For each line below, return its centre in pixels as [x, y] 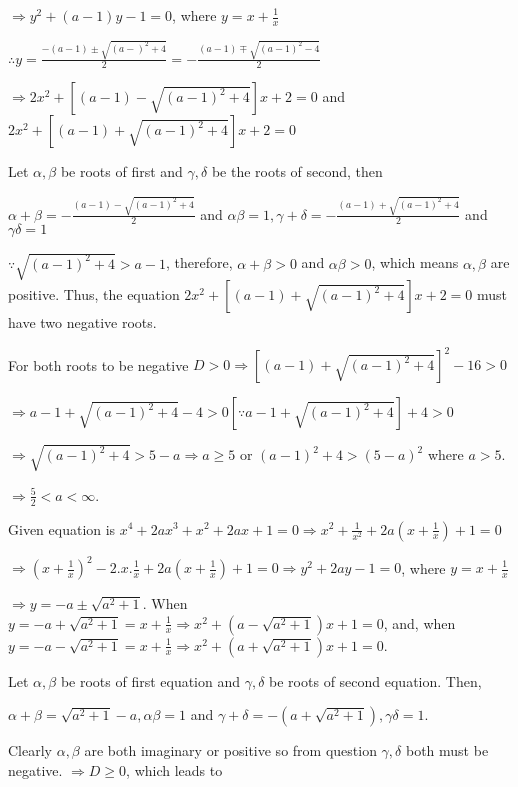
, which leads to [174, 769]
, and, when [419, 622]
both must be [447, 750]
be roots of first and [121, 171]
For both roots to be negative [98, 364]
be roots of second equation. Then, [375, 680]
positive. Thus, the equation [94, 294]
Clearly [30, 750]
